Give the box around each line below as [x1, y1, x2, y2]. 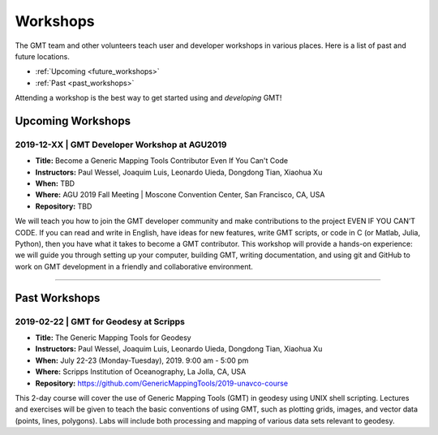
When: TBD [35, 179, 75, 188]
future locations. [15, 51, 71, 61]
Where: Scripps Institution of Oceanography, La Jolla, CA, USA [35, 367, 247, 377]
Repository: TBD [35, 201, 92, 211]
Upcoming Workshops [15, 114, 131, 127]
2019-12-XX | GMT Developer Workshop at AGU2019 [15, 139, 227, 150]
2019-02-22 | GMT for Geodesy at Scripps [15, 316, 186, 327]
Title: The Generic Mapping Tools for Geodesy [35, 333, 191, 342]
